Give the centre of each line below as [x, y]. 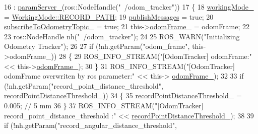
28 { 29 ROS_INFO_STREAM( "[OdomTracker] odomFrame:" [155, 56]
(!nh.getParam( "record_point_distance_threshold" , [84, 85]
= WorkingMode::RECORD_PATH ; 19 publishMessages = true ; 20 [109, 16]
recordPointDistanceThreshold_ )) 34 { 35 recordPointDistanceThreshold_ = [123, 95]
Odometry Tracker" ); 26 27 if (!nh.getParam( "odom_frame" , [97, 46]
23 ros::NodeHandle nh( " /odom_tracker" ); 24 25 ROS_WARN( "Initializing [122, 36]
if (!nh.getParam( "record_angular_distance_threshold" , [90, 125]
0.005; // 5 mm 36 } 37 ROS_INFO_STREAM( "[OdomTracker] [104, 105]
